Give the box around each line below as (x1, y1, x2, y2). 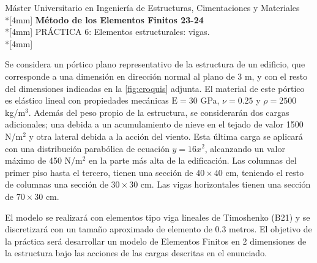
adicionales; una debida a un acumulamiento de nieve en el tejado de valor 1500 (5, 118, 304, 131)
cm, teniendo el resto (225, 166, 304, 178)
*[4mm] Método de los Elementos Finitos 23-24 (5, 13, 204, 26)
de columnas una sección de (5, 178, 108, 191)
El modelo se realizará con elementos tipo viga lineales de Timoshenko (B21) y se (5, 210, 310, 223)
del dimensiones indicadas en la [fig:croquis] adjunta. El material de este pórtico (5, 82, 305, 94)
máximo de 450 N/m (5, 154, 83, 167)
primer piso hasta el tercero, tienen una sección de (5, 166, 193, 178)
